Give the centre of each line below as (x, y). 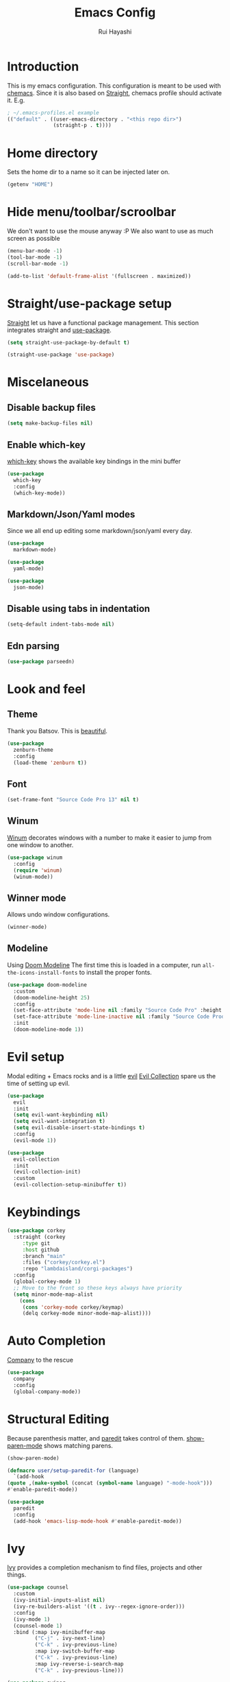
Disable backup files (51, 407)
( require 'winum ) (38, 870)
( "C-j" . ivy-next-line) (70, 1638)
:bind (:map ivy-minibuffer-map (60, 1632)
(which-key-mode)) (40, 493)
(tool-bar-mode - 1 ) (35, 257)
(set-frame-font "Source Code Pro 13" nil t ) (73, 800)
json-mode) (29, 587)
